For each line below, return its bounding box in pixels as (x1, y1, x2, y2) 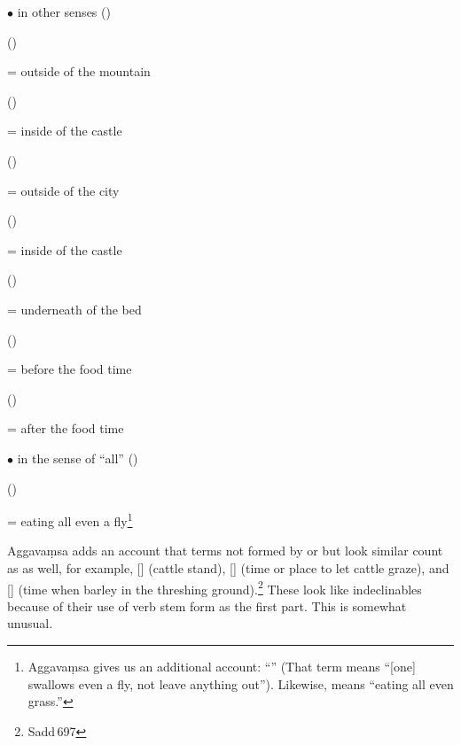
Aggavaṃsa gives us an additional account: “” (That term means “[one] (27, 656, 416, 675)
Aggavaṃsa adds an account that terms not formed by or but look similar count (7, 541, 443, 560)
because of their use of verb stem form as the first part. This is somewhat (7, 596, 407, 615)
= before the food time (7, 360, 132, 378)
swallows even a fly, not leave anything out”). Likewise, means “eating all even (27, 674, 454, 693)
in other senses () (17, 3, 111, 20)
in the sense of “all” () (17, 448, 138, 467)
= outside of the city (7, 181, 120, 199)
